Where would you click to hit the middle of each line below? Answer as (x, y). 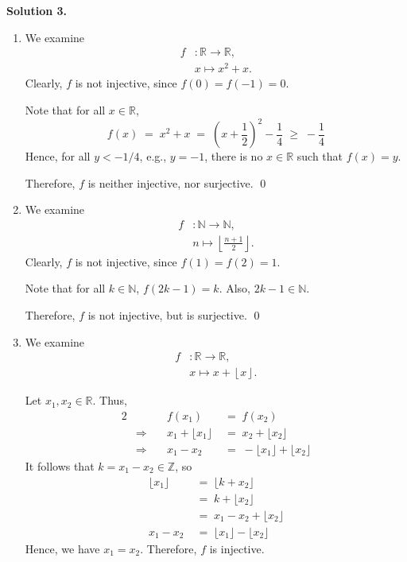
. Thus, (110, 400)
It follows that (60, 465)
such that (320, 156)
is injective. (237, 548)
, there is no (234, 156)
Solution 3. (37, 10)
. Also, (235, 288)
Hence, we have (62, 548)
